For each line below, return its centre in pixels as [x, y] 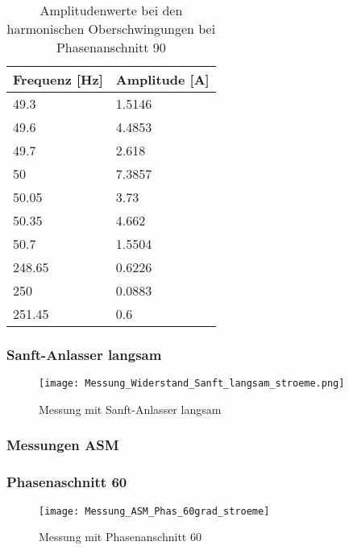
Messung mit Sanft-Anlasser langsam [130, 409]
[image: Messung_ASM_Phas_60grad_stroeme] [154, 511]
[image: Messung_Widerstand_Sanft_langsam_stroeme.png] [192, 384]
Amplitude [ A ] [162, 79]
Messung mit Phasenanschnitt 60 [120, 537]
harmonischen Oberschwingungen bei [111, 29]
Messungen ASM [63, 445]
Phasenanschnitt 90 [111, 47]
